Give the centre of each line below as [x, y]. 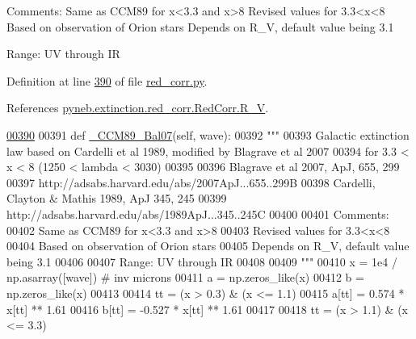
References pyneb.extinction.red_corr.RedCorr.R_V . [138, 108]
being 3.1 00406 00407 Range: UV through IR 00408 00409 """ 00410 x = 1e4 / [202, 261]
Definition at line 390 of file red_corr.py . [107, 80]
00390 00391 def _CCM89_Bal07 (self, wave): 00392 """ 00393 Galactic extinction [208, 134]
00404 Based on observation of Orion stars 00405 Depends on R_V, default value [208, 246]
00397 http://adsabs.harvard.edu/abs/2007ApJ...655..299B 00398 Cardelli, [191, 182]
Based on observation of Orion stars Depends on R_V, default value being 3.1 [200, 26]
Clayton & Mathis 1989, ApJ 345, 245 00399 [117, 198]
